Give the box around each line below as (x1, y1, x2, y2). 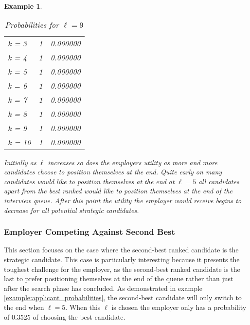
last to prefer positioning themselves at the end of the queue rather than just (4, 273, 233, 284)
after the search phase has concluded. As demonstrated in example (4, 283, 203, 293)
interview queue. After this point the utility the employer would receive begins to (4, 195, 242, 205)
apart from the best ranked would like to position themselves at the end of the (4, 186, 232, 196)
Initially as (4, 157, 36, 167)
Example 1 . (4, 1, 42, 11)
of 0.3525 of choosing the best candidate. (4, 311, 125, 322)
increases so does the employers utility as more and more (48, 157, 217, 167)
